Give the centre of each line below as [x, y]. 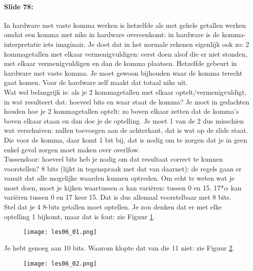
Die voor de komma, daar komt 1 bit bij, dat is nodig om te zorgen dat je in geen [126, 139]
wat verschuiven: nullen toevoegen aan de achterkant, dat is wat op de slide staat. [126, 130]
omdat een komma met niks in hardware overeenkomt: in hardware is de [112, 34]
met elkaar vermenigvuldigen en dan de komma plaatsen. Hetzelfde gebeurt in [121, 63]
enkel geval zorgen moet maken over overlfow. [72, 149]
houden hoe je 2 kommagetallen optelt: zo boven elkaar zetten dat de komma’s [121, 111]
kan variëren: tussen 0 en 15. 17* [175, 187]
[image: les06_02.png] [60, 263]
